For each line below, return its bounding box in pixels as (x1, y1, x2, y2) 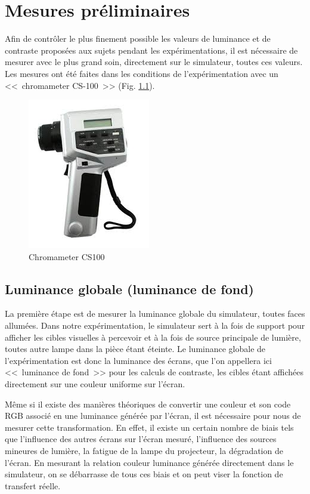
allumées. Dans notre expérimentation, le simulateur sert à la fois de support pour (5, 319, 305, 332)
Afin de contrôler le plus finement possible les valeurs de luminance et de (5, 32, 271, 45)
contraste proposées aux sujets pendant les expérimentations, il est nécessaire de (5, 44, 298, 56)
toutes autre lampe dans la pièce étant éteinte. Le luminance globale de (5, 342, 266, 355)
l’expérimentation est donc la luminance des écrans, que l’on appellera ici (5, 354, 272, 366)
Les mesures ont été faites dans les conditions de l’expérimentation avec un (5, 67, 278, 79)
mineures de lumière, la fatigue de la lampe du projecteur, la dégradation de (5, 444, 283, 457)
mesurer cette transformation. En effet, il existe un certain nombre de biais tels (5, 421, 294, 433)
